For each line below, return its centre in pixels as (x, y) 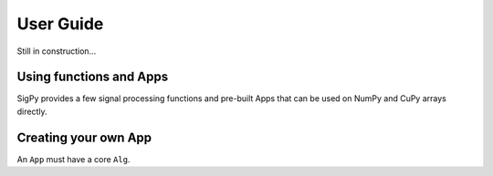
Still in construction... (57, 51)
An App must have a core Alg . (73, 159)
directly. (32, 111)
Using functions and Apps (93, 77)
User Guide (60, 24)
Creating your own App (84, 137)
